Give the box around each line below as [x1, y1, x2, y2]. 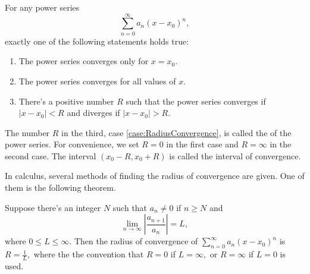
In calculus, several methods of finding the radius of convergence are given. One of [5, 169, 305, 182]
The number [5, 126, 50, 138]
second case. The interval [5, 149, 96, 162]
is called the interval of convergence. [169, 149, 301, 162]
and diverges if [67, 106, 120, 119]
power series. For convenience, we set [5, 138, 139, 150]
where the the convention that [33, 248, 144, 260]
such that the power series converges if [126, 95, 266, 107]
